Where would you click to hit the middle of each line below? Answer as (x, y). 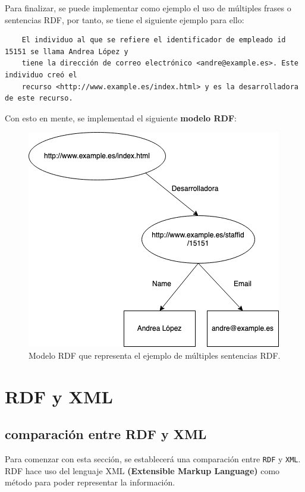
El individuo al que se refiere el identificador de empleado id (154, 40)
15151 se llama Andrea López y (67, 51)
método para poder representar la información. (90, 482)
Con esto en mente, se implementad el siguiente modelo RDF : (121, 117)
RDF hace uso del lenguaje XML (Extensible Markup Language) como (142, 470)
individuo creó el (41, 75)
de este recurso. (39, 98)
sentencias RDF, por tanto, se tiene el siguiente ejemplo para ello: (125, 19)
